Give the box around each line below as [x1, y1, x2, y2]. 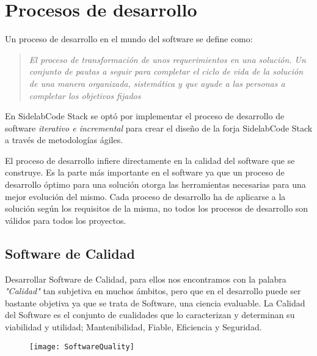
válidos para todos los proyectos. [5, 213, 126, 226]
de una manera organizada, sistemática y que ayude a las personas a [29, 76, 285, 89]
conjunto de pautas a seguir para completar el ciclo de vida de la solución [29, 65, 304, 78]
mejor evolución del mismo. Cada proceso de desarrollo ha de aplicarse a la [5, 190, 286, 202]
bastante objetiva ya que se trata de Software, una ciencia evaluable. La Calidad [5, 296, 305, 309]
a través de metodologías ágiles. [5, 133, 123, 146]
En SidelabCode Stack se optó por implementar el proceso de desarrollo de [5, 109, 285, 122]
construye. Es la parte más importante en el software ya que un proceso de [5, 166, 285, 179]
